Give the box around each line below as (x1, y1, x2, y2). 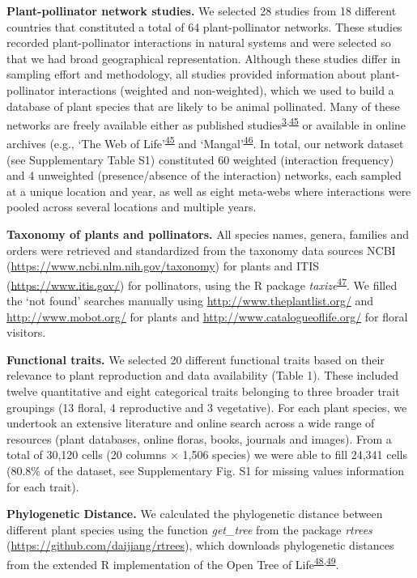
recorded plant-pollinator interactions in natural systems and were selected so (6, 34, 391, 51)
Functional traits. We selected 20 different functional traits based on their (6, 351, 385, 368)
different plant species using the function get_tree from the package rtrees (6, 521, 372, 538)
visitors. (6, 324, 46, 341)
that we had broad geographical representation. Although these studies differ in (6, 49, 401, 66)
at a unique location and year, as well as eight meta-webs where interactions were (6, 182, 411, 199)
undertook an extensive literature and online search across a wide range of (6, 414, 375, 431)
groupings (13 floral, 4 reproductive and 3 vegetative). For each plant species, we (6, 398, 407, 415)
